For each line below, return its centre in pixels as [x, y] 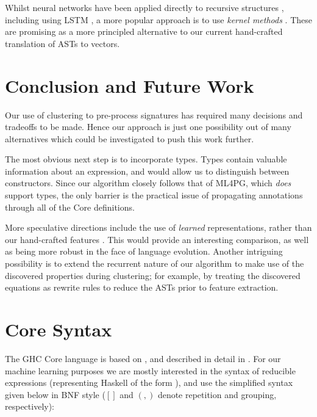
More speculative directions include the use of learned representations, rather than [158, 227]
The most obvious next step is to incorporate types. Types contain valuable [146, 159]
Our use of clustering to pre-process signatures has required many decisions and [154, 114]
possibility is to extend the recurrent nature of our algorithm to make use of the [155, 263]
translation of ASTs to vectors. [62, 43]
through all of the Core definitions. [70, 207]
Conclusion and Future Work [130, 85]
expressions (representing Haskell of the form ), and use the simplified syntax [149, 383]
